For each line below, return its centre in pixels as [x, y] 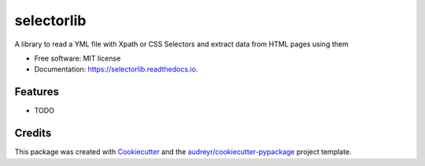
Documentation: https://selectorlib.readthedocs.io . [116, 69]
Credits [33, 133]
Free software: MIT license [78, 58]
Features [37, 92]
